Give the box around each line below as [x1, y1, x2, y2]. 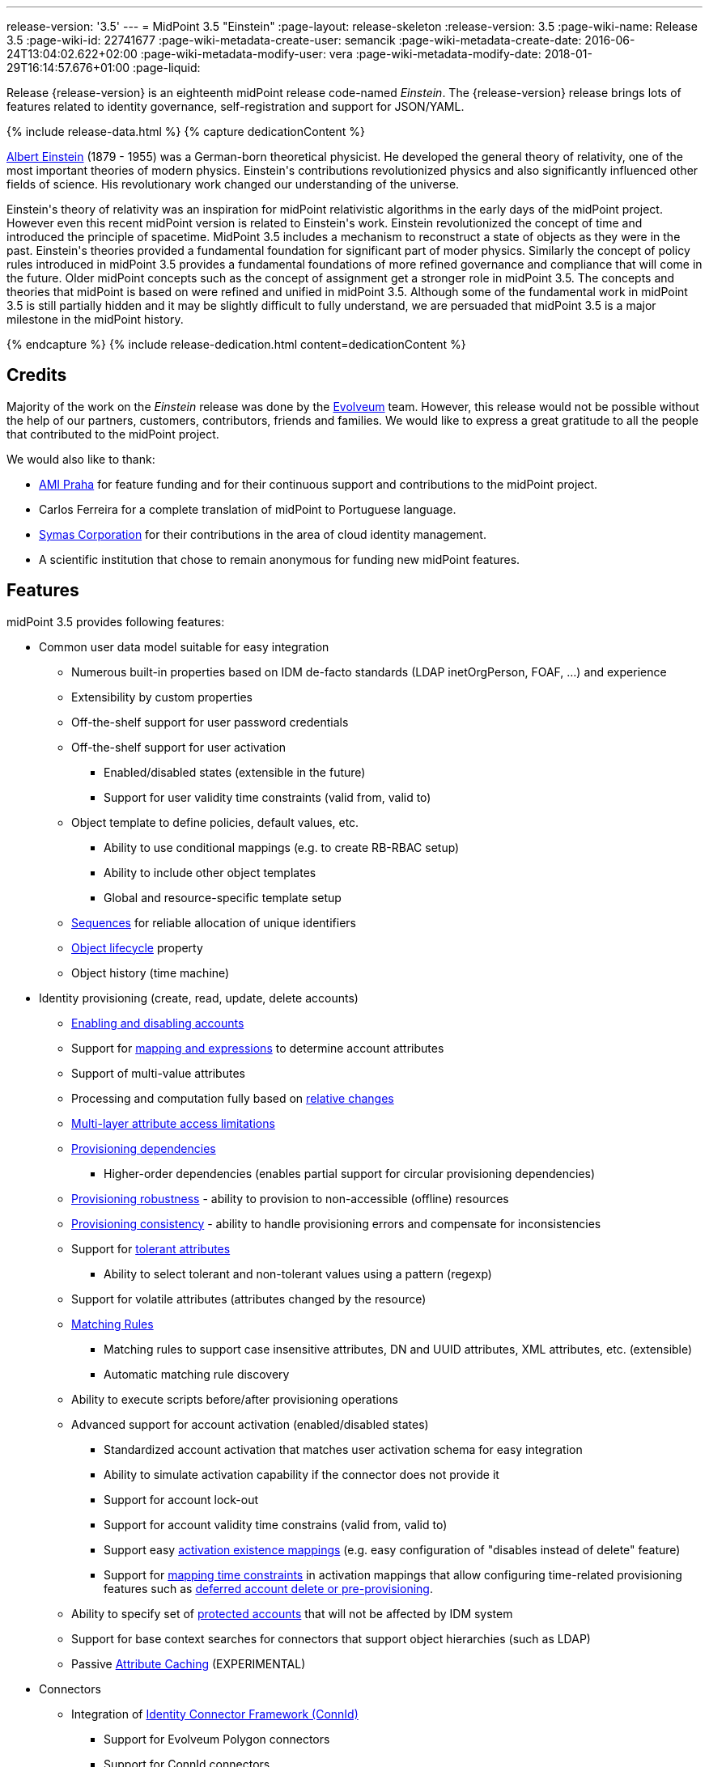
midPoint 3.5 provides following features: [6, 614, 225, 629]
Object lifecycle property [71, 940, 203, 955]
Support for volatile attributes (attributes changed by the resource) [71, 1291, 427, 1306]
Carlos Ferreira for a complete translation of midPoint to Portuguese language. [39, 502, 456, 516]
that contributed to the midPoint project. [6, 426, 219, 441]
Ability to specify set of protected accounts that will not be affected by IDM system [71, 1606, 513, 1621]
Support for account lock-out [104, 1492, 259, 1506]
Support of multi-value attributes [71, 1066, 245, 1080]
